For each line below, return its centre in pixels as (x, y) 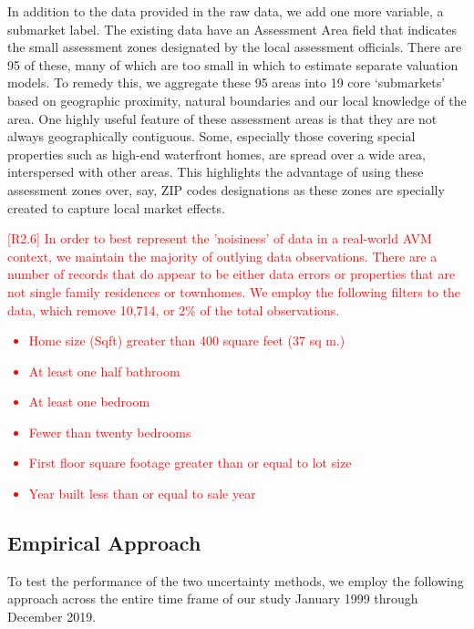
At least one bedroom (89, 402)
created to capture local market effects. (116, 207)
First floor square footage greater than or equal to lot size (190, 463)
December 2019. (52, 617)
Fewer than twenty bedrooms (110, 432)
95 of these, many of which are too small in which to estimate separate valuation (233, 64)
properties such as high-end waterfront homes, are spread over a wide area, (216, 154)
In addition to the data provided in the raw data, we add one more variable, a (226, 11)
